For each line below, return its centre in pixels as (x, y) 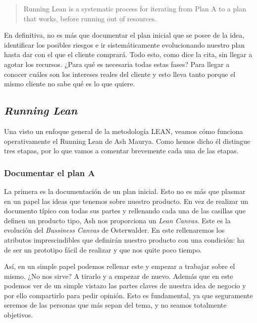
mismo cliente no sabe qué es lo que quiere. (70, 84)
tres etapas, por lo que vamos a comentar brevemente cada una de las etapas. (121, 151)
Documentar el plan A (50, 172)
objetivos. (19, 315)
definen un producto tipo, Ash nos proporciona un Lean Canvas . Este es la (117, 220)
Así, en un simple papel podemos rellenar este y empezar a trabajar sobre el (120, 266)
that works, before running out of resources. (90, 18)
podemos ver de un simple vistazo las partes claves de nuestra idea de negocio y (125, 286)
